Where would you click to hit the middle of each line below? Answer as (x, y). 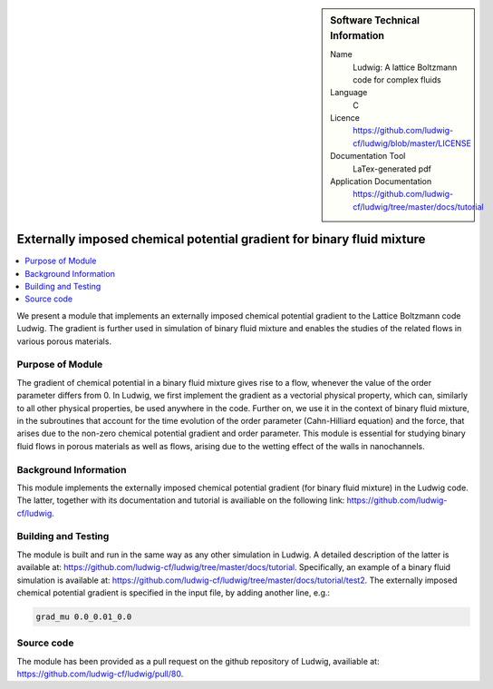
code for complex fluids (397, 79)
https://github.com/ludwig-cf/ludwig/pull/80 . (100, 674)
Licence (345, 118)
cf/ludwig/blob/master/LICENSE (412, 143)
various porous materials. (64, 341)
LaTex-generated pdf (392, 169)
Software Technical (375, 20)
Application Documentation (381, 182)
